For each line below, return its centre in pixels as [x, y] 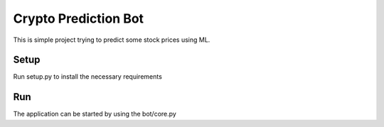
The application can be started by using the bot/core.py [95, 114]
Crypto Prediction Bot [79, 18]
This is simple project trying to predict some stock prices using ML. [112, 40]
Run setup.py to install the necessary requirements [88, 77]
